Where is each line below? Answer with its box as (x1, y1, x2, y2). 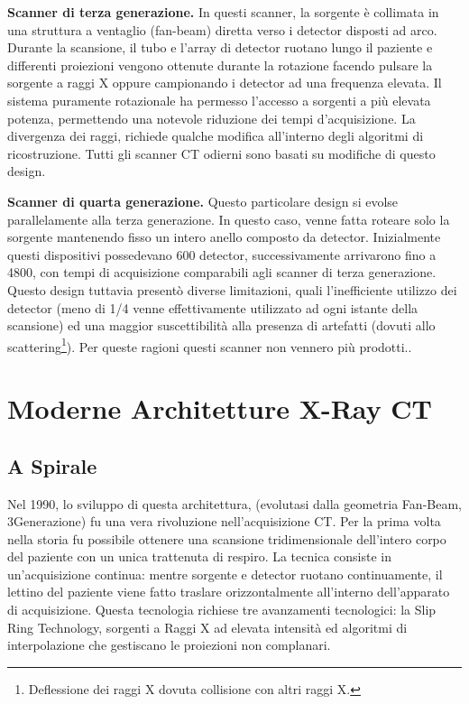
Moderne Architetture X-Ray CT (7, 390, 433, 427)
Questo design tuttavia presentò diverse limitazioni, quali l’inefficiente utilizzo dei (7, 280, 457, 299)
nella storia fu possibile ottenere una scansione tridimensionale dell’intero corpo (7, 529, 446, 548)
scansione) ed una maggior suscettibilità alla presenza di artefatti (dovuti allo (7, 316, 436, 335)
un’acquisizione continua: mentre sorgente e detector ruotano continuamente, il (7, 564, 443, 583)
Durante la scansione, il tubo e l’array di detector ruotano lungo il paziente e (7, 38, 433, 57)
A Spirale (7, 451, 97, 479)
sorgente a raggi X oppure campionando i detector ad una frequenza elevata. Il (7, 73, 442, 92)
